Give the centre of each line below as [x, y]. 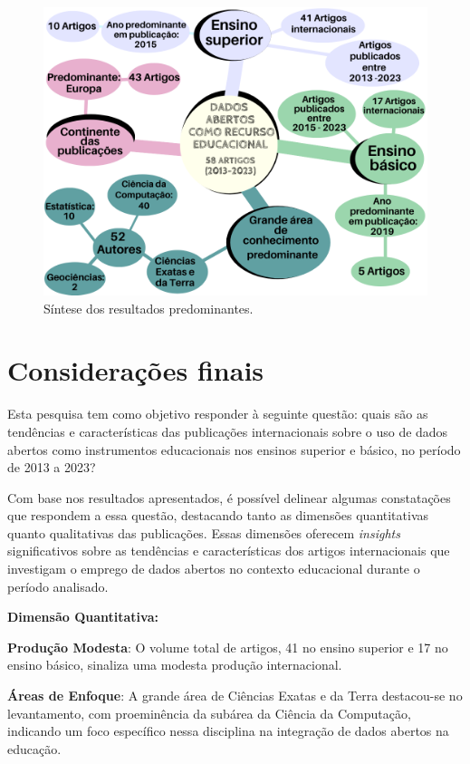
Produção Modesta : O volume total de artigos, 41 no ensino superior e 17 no [228, 647]
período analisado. [58, 586]
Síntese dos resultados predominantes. [149, 308]
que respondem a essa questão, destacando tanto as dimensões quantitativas [218, 515]
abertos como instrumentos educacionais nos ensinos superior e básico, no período [234, 449]
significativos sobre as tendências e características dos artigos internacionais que [229, 551]
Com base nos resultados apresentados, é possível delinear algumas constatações [229, 497]
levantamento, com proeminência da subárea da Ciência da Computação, [209, 713]
